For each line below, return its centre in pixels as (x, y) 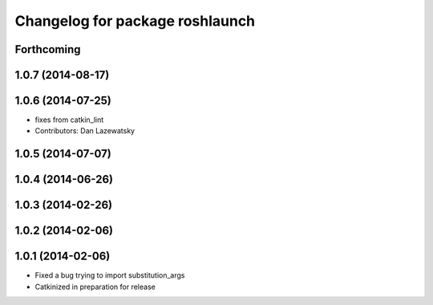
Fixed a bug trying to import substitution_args (110, 275)
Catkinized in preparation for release (95, 287)
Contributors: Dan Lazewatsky (85, 131)
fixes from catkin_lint (69, 120)
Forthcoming (48, 49)
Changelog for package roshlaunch (135, 21)
